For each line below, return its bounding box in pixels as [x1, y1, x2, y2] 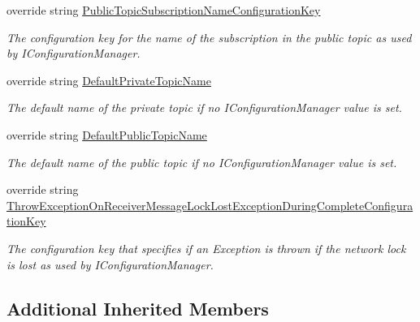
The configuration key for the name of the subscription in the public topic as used [6, 28, 412, 45]
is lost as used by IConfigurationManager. [6, 255, 214, 273]
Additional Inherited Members [6, 295, 269, 320]
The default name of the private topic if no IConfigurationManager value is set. [6, 99, 402, 116]
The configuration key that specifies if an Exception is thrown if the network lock [6, 239, 406, 256]
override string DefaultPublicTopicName [6, 126, 207, 143]
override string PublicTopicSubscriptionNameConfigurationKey [6, 2, 321, 18]
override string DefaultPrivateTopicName [6, 71, 211, 88]
